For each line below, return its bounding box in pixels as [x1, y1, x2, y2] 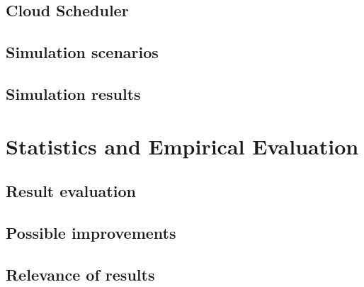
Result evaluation [6, 180, 136, 202]
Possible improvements [6, 221, 176, 243]
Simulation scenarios [6, 41, 159, 63]
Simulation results [6, 82, 141, 104]
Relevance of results [6, 263, 155, 285]
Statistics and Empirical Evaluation [6, 131, 359, 160]
